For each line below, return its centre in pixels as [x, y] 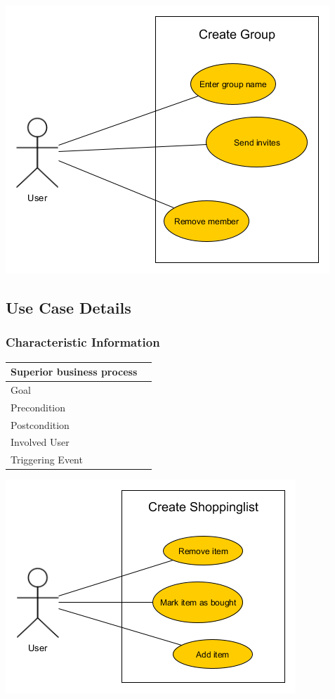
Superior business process [74, 372]
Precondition [38, 407]
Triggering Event [47, 460]
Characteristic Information [83, 342]
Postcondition [40, 424]
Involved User [40, 442]
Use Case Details [68, 307]
